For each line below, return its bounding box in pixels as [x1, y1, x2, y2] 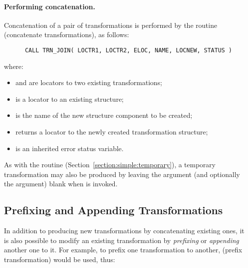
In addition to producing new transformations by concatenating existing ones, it [4, 225, 245, 236]
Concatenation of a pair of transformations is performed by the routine [4, 20, 217, 30]
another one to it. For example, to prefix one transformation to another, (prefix [4, 245, 242, 255]
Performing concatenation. [4, 1, 96, 11]
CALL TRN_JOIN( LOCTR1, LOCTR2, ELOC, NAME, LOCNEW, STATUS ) [25, 46, 232, 54]
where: [4, 61, 24, 71]
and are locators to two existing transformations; [15, 77, 162, 88]
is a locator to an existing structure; [15, 93, 124, 104]
